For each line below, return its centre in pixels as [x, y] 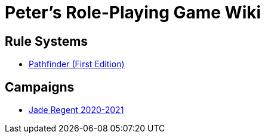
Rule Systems [47, 41]
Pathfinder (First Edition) [77, 64]
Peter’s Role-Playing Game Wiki [133, 12]
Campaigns [40, 87]
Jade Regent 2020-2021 [76, 110]
